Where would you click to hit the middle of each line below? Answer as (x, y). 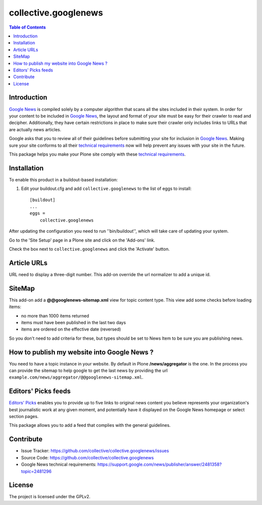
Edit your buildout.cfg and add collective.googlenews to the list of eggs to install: (106, 189)
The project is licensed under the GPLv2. (50, 497)
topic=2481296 (36, 471)
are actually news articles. (35, 129)
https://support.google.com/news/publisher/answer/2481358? (159, 465)
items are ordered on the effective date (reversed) (71, 329)
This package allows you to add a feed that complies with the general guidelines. (90, 425)
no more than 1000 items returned (55, 315)
